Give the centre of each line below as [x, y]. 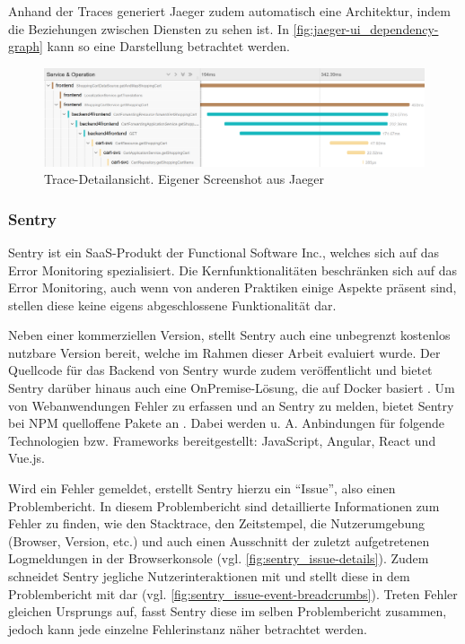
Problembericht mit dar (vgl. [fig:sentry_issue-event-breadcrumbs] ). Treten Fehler [233, 593]
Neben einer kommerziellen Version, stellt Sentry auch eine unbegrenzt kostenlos [229, 335]
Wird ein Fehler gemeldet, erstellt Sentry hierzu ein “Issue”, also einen [202, 488]
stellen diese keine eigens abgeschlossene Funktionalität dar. [172, 305]
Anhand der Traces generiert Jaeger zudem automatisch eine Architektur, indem [229, 11]
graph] [26, 46]
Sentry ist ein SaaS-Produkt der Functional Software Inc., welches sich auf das [224, 252]
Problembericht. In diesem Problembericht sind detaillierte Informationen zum [224, 505]
